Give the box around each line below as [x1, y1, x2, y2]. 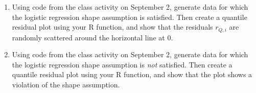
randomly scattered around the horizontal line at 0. [12, 32, 173, 42]
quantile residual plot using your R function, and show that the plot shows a [12, 69, 252, 80]
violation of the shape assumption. [12, 79, 120, 90]
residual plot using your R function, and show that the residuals [12, 21, 213, 32]
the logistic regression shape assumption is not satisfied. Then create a [12, 59, 232, 69]
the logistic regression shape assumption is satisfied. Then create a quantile [12, 11, 247, 22]
